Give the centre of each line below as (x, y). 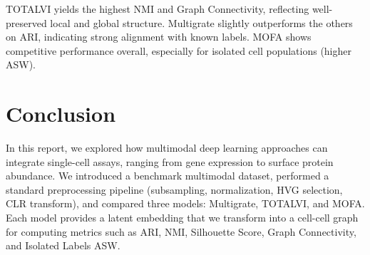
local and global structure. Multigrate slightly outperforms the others (201, 22)
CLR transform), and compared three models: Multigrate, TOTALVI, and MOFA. (185, 203)
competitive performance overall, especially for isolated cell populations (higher (179, 50)
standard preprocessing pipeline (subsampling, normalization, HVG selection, (174, 189)
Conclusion (61, 114)
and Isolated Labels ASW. (63, 245)
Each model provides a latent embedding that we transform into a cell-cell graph (182, 218)
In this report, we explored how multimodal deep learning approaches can (167, 148)
